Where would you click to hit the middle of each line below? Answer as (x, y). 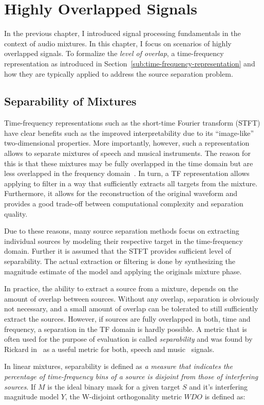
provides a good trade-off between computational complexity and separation (124, 204)
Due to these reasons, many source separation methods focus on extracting (122, 231)
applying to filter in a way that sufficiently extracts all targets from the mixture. (131, 183)
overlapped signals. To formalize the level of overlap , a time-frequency (114, 53)
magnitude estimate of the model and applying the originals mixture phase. (123, 271)
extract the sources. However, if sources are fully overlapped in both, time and (127, 318)
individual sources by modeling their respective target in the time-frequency (124, 241)
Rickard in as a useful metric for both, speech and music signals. (109, 349)
